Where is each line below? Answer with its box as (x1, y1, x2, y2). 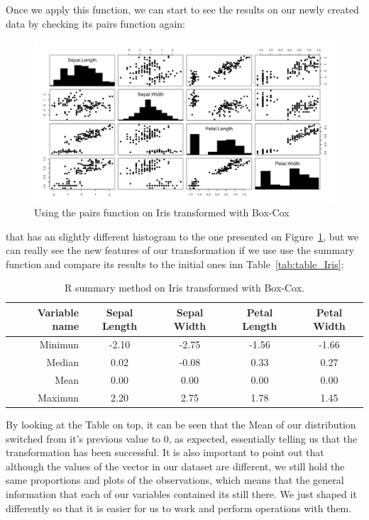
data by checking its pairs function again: (6, 16, 185, 31)
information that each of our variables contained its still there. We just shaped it (6, 486, 357, 501)
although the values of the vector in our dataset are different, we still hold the (6, 458, 345, 473)
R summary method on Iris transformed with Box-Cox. (65, 280, 304, 295)
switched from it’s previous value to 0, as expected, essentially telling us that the (6, 431, 358, 446)
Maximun (38, 389, 79, 404)
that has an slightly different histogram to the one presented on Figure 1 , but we (6, 228, 359, 243)
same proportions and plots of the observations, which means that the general (6, 472, 344, 487)
